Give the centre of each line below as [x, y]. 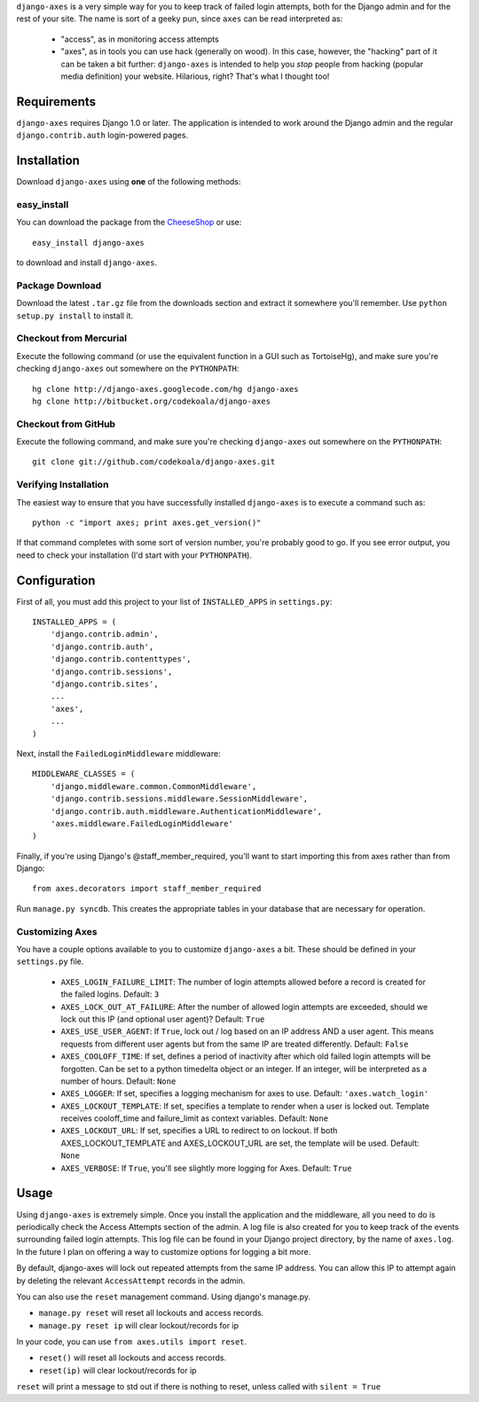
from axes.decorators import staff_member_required [147, 889]
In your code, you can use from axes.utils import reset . [132, 1342]
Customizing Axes [57, 931]
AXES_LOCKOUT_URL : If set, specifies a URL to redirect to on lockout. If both [199, 1131]
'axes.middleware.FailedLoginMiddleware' [142, 823]
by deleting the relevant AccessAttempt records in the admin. [131, 1281]
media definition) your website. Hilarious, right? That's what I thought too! [195, 76]
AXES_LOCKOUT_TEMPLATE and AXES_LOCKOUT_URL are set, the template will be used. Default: [240, 1143]
